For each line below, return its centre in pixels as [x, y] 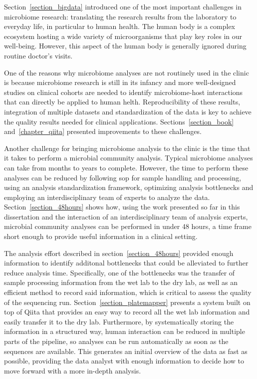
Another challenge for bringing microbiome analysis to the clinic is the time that [127, 148]
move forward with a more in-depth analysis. [73, 370]
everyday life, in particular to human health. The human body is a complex [120, 26]
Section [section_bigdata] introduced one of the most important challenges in [123, 6]
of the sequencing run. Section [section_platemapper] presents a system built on [127, 302]
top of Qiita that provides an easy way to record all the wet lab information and [127, 312]
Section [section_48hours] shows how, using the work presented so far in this [122, 207]
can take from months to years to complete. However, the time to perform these [126, 167]
